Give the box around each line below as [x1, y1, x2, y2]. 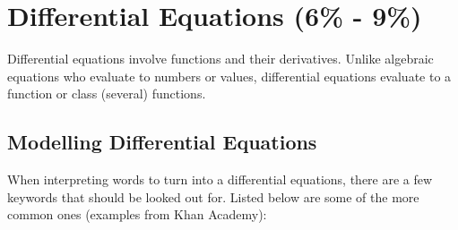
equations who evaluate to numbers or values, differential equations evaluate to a [7, 66, 452, 85]
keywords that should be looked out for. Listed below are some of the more [7, 187, 419, 206]
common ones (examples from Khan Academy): [7, 205, 267, 224]
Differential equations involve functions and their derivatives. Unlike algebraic [7, 49, 434, 68]
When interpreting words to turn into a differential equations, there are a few [7, 170, 433, 189]
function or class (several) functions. [7, 84, 206, 103]
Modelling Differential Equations [7, 128, 317, 156]
